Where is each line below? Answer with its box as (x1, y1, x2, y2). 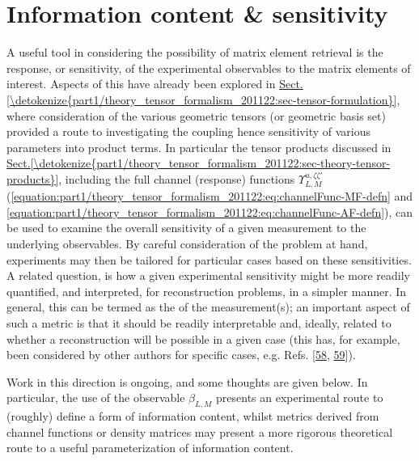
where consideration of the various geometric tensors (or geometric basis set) (6, 107, 386, 124)
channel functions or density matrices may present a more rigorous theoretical (6, 423, 393, 440)
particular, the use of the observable (6, 389, 185, 406)
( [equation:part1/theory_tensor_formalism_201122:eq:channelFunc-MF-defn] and (6, 188, 413, 205)
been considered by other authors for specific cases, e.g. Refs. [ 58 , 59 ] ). (6, 346, 356, 363)
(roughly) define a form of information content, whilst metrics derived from (6, 408, 379, 425)
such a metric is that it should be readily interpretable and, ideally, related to (6, 315, 391, 332)
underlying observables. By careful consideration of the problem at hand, (6, 235, 368, 252)
